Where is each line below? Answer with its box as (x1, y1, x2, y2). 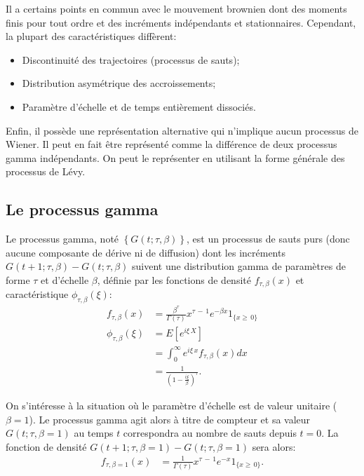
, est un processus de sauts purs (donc (187, 231, 350, 246)
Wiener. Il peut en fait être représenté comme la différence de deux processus (6, 137, 337, 151)
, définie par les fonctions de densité (97, 272, 251, 287)
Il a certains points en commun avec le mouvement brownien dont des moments (6, 1, 347, 15)
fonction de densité (6, 439, 87, 454)
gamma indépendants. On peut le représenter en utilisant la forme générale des (6, 150, 345, 165)
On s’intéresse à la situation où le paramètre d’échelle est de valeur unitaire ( (6, 397, 337, 412)
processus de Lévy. (6, 164, 86, 179)
